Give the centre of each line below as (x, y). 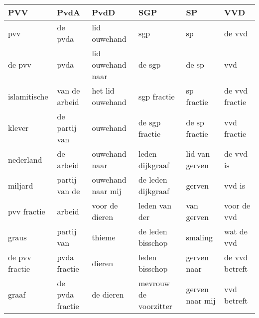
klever (18, 128)
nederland (25, 159)
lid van (198, 154)
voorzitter (155, 306)
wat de (236, 231)
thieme (104, 237)
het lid (103, 90)
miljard (21, 185)
